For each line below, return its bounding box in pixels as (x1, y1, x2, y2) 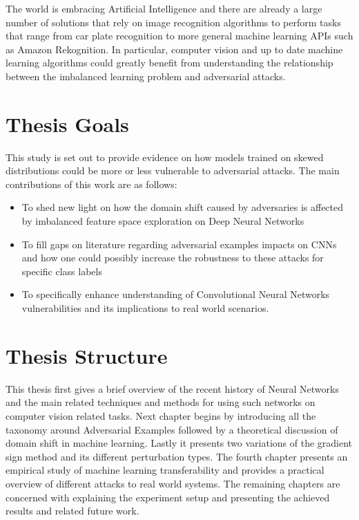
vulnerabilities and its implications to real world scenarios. (21, 301, 269, 315)
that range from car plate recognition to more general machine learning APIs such (6, 28, 353, 43)
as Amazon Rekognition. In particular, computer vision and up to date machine (6, 41, 343, 56)
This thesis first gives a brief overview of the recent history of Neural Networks (6, 381, 339, 396)
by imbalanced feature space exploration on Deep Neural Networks (21, 214, 304, 228)
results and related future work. (6, 503, 139, 518)
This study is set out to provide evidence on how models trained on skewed (6, 149, 324, 164)
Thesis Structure (6, 341, 168, 369)
